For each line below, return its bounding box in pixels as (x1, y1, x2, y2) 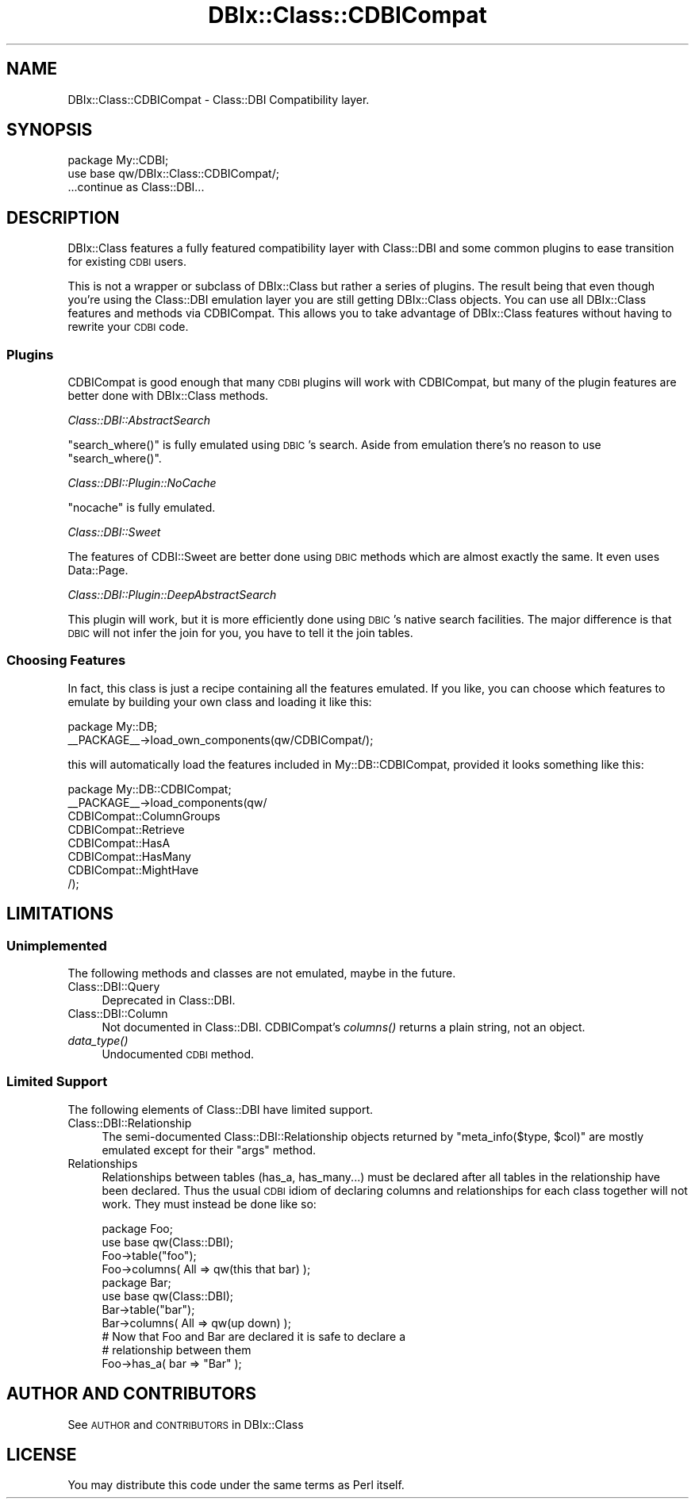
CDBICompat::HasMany (67, 849, 191, 863)
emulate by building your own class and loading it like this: (67, 694, 372, 708)
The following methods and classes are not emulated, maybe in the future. (67, 966, 456, 980)
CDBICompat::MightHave (67, 862, 199, 877)
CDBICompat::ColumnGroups (67, 808, 221, 823)
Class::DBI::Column (67, 1007, 168, 1020)
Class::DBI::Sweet (67, 525, 161, 539)
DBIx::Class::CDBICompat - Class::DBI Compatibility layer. (67, 92, 370, 106)
